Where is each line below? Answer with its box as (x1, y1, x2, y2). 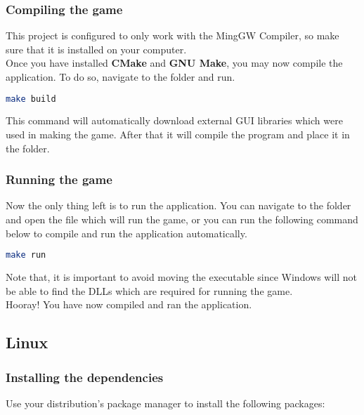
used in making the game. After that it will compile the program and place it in (6, 127, 350, 142)
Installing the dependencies (6, 368, 164, 386)
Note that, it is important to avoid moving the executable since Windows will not (6, 270, 357, 284)
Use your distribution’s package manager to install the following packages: (6, 395, 325, 410)
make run (6, 250, 46, 261)
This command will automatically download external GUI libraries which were (6, 113, 343, 128)
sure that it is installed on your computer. (6, 41, 187, 56)
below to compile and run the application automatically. (6, 225, 247, 240)
